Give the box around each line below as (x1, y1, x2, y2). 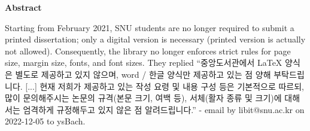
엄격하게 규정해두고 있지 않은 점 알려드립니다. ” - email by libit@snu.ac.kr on (23, 103, 305, 115)
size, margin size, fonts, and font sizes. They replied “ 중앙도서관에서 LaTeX (5, 56, 282, 69)
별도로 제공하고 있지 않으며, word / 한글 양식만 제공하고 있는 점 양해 (15, 68, 271, 80)
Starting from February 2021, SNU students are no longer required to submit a (5, 21, 294, 33)
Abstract (5, 1, 42, 13)
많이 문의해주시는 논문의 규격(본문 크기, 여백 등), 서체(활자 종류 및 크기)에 (5, 92, 282, 104)
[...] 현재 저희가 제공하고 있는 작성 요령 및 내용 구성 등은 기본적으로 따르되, (25, 80, 305, 92)
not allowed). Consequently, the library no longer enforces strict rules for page (5, 44, 291, 57)
